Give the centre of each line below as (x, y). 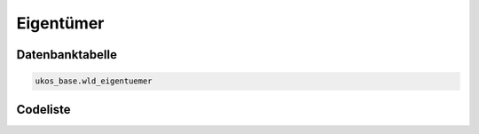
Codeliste (43, 110)
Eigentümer (60, 23)
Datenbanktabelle (67, 55)
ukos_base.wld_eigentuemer (94, 81)
